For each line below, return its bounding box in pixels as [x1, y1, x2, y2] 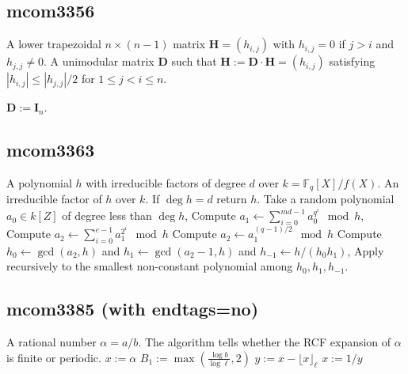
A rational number [6, 334, 97, 350]
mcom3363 [6, 138, 95, 162]
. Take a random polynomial [257, 191, 395, 207]
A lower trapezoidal [6, 36, 101, 52]
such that [171, 53, 217, 70]
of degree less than [62, 207, 152, 224]
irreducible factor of [6, 191, 102, 207]
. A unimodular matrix [44, 53, 154, 70]
